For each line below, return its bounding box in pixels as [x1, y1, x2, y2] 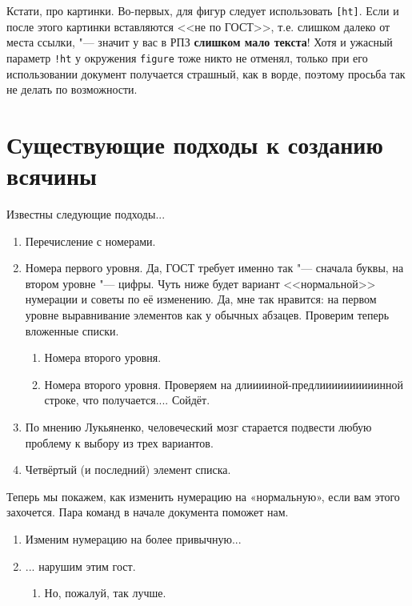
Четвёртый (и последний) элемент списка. [25, 461, 231, 478]
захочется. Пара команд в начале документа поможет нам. [6, 504, 289, 520]
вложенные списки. [25, 322, 119, 339]
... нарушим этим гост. [25, 557, 136, 574]
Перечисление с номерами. [25, 232, 156, 249]
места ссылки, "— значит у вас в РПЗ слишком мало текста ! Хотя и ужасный [6, 34, 393, 50]
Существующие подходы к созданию [6, 127, 383, 160]
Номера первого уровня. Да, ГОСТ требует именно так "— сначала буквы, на [25, 259, 404, 276]
